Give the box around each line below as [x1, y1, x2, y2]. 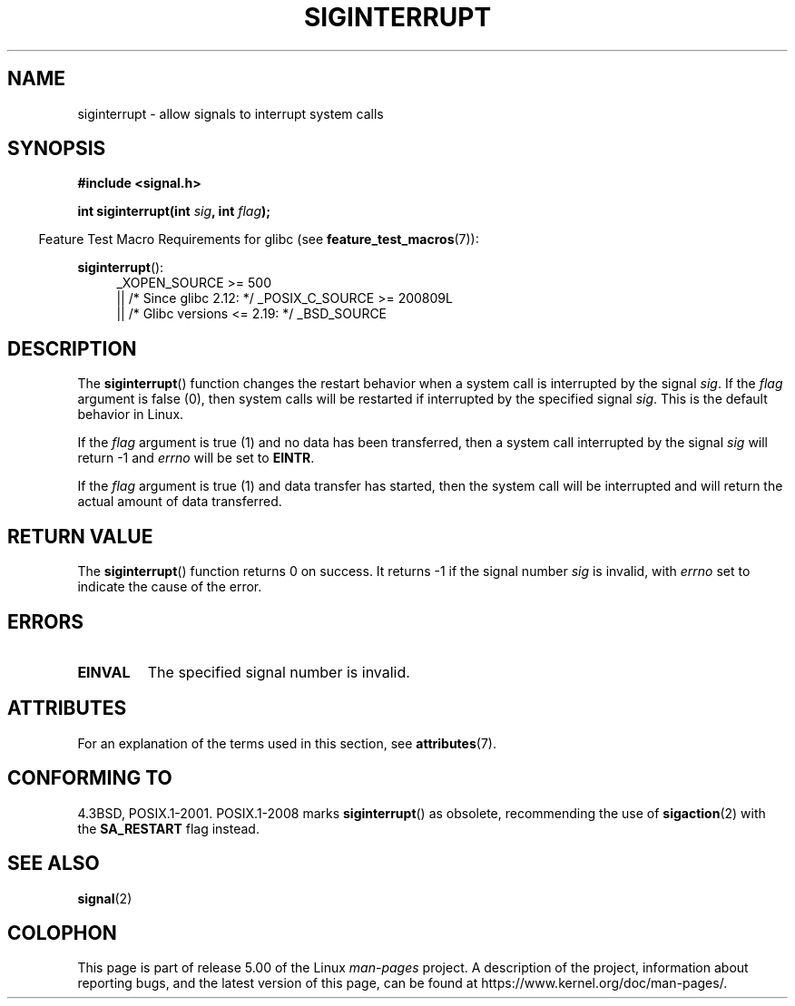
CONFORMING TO [7, 767, 172, 790]
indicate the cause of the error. [77, 579, 262, 595]
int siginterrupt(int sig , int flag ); [77, 203, 271, 220]
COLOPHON [7, 921, 117, 944]
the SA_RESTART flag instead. [77, 820, 260, 836]
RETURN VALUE [7, 524, 153, 548]
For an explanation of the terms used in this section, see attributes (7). [77, 735, 496, 751]
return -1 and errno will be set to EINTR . [77, 450, 315, 466]
